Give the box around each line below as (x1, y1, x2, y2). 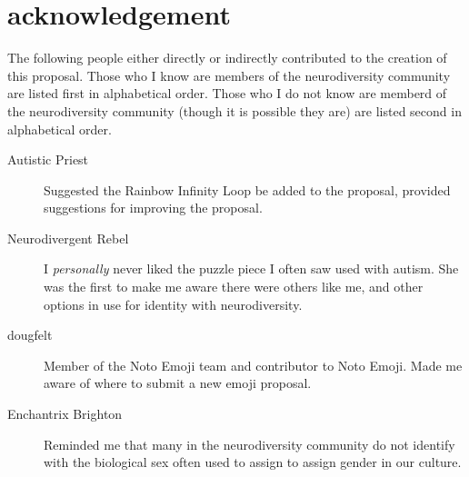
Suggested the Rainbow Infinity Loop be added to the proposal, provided (44, 180, 451, 199)
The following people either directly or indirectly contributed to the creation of (7, 48, 447, 67)
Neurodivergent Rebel (7, 228, 129, 247)
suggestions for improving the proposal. (44, 198, 263, 217)
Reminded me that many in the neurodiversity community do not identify (44, 434, 455, 453)
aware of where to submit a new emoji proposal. (44, 373, 312, 393)
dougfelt (7, 325, 53, 344)
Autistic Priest (7, 150, 89, 169)
